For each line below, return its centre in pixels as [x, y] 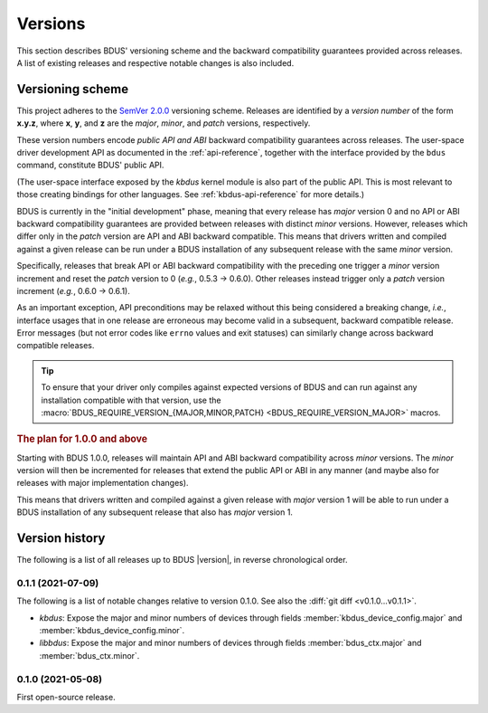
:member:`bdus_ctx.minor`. [89, 655]
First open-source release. [66, 698]
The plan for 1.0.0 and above [82, 439]
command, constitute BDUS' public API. [90, 165]
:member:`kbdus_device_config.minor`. [112, 631]
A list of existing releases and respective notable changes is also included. [155, 62]
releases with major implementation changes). [103, 483]
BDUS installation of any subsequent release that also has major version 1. [155, 512]
